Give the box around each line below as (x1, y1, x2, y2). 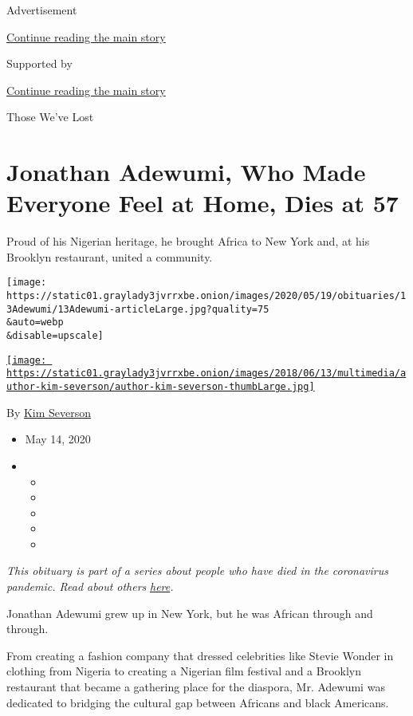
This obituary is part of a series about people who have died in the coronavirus (6, 562, 388, 579)
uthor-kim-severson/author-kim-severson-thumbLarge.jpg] (6, 381, 315, 393)
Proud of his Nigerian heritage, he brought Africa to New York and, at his (6, 233, 370, 250)
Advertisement (6, 2, 77, 18)
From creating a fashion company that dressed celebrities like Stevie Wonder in (6, 647, 394, 663)
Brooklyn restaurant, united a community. (6, 248, 213, 265)
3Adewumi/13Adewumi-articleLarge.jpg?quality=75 (6, 303, 269, 315)
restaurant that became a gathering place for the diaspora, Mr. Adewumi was (6, 679, 385, 695)
